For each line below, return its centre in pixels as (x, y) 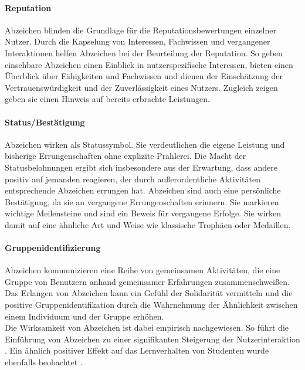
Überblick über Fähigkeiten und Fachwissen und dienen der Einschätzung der (144, 76)
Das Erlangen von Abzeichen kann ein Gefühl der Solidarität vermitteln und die (149, 293)
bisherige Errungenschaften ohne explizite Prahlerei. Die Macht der (126, 156)
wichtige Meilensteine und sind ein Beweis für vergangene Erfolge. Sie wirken (143, 213)
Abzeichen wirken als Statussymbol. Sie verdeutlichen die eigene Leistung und (145, 144)
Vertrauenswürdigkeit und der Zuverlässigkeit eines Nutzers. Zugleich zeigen (141, 87)
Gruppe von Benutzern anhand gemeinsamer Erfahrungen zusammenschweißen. (147, 281)
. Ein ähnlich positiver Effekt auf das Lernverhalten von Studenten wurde (137, 350)
